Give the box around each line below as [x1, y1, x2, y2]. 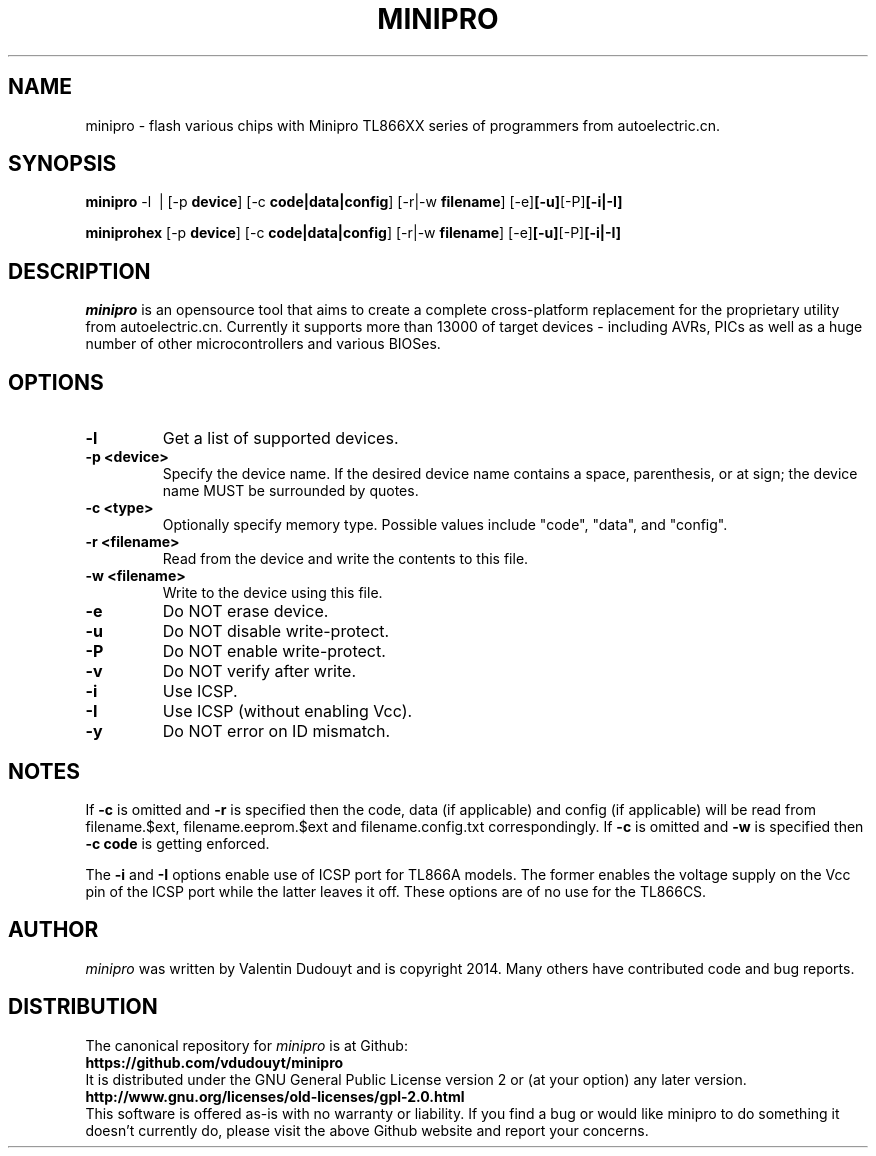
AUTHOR [8, 917, 99, 943]
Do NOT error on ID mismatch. [162, 721, 391, 742]
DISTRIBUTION [8, 994, 158, 1020]
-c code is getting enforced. [85, 834, 270, 852]
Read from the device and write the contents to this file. [162, 550, 529, 568]
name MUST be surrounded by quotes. [162, 482, 419, 500]
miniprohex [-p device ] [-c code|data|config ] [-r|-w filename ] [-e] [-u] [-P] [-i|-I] [85, 224, 622, 242]
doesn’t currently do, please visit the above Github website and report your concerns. [85, 1121, 649, 1139]
